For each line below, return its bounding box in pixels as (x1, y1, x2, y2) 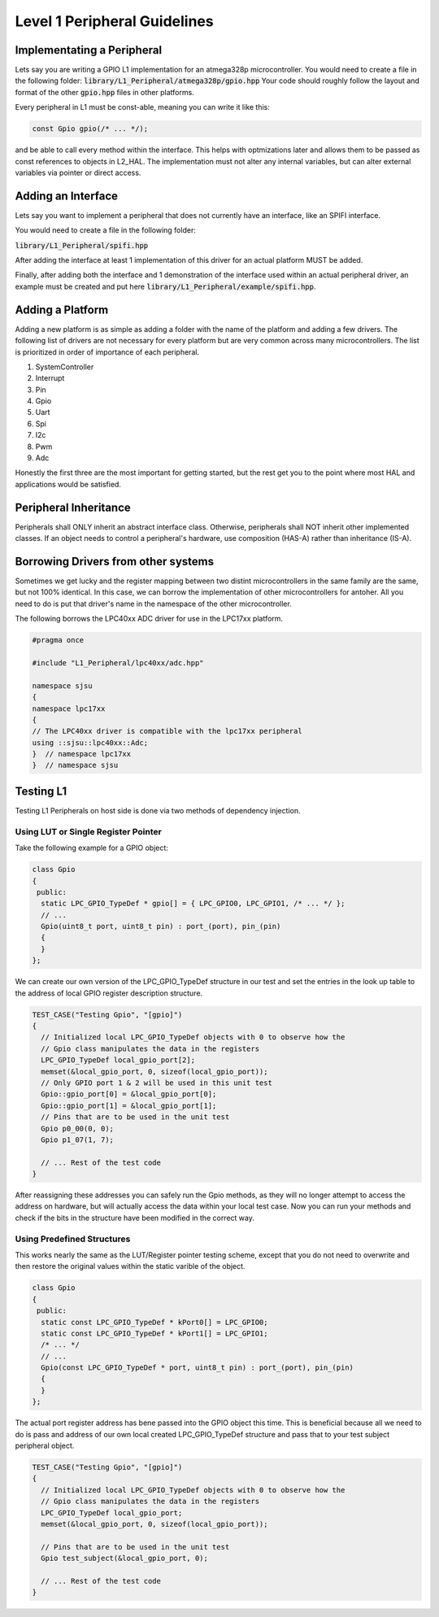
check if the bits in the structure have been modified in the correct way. (15, 1213, 255, 1223)
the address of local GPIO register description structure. (15, 988, 203, 998)
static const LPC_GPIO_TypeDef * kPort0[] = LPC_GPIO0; (41, 1318, 268, 1327)
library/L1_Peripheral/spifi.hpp (15, 241, 149, 250)
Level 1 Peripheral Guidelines (15, 12, 215, 30)
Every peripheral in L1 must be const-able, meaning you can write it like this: (15, 102, 270, 112)
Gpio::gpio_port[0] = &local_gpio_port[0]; (41, 1090, 217, 1099)
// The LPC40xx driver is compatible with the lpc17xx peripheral (32, 726, 302, 736)
